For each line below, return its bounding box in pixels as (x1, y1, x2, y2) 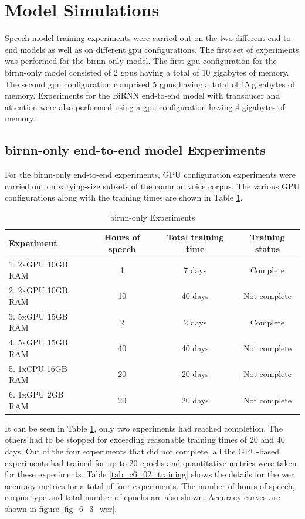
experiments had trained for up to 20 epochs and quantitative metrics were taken (5, 456, 297, 469)
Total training (166, 231, 224, 243)
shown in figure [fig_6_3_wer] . (5, 502, 117, 514)
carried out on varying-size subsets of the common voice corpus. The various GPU (5, 179, 300, 192)
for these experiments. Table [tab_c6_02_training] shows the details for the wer (5, 468, 294, 480)
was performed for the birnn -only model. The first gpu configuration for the (5, 55, 277, 67)
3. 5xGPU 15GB (9, 310, 68, 322)
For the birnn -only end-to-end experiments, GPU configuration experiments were (5, 168, 296, 181)
